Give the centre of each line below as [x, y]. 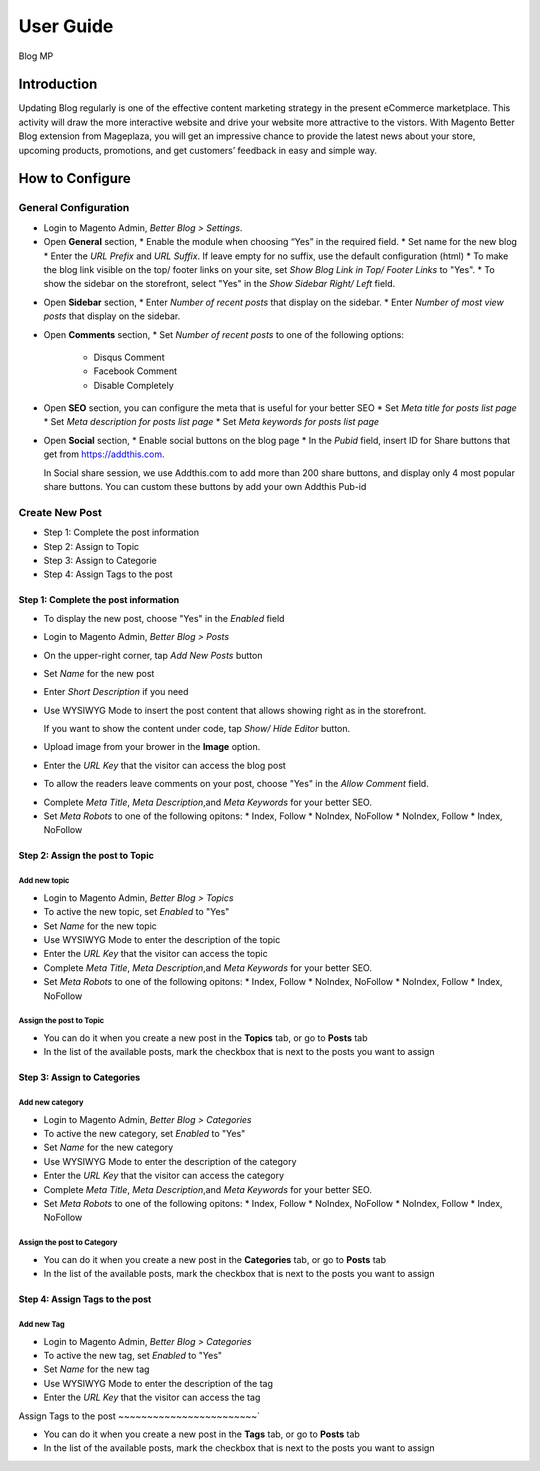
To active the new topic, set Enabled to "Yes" [136, 912]
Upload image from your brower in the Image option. [152, 747]
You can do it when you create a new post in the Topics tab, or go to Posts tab [206, 1037]
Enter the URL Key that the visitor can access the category [164, 1176]
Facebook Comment [135, 371]
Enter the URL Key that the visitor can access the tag [152, 1397]
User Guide [66, 26]
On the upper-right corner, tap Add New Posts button [153, 655]
